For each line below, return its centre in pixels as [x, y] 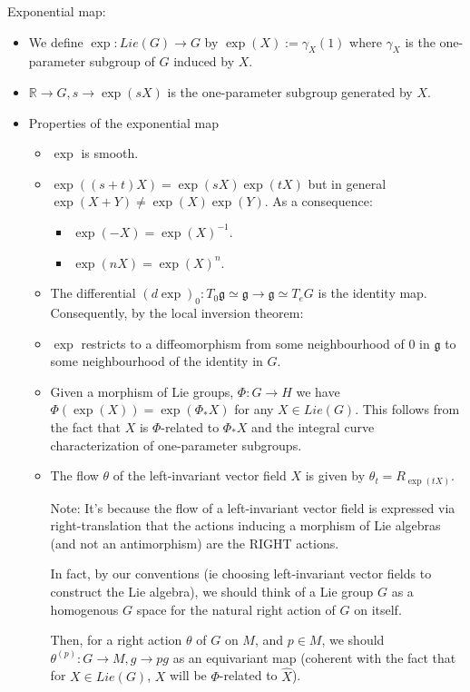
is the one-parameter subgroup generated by [290, 91]
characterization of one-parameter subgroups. [176, 445]
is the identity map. [372, 293]
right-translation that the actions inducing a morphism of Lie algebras [245, 525]
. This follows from [407, 409]
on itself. [378, 609]
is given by [335, 475]
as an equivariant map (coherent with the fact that [314, 657]
